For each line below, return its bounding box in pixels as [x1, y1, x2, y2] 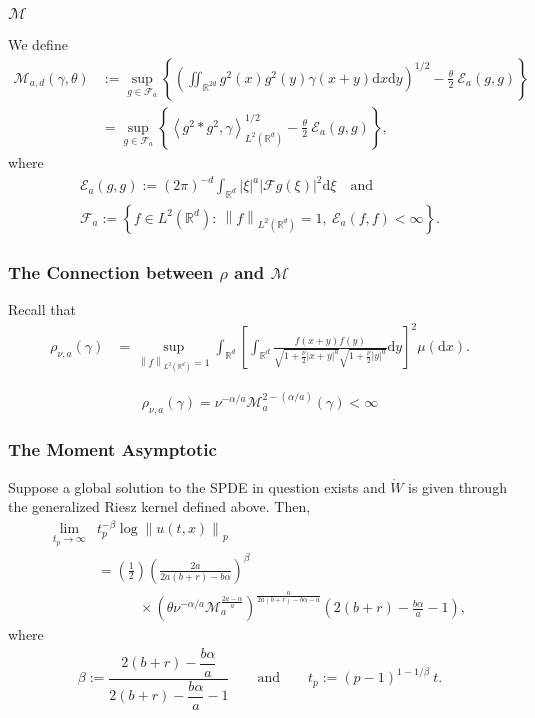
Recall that [8, 299, 76, 320]
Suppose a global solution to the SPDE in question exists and [8, 476, 386, 497]
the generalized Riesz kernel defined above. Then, [8, 496, 311, 517]
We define [8, 34, 68, 55]
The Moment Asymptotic [8, 437, 217, 462]
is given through [408, 476, 507, 497]
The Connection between [8, 259, 214, 284]
